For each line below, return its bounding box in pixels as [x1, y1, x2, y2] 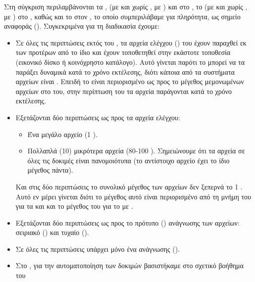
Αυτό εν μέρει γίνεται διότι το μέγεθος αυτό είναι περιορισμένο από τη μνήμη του [15, 191, 251, 201]
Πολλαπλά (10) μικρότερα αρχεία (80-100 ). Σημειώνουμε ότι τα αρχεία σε [27, 145, 245, 156]
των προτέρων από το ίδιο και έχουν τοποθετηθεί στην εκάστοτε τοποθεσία [15, 47, 231, 57]
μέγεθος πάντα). [27, 165, 73, 175]
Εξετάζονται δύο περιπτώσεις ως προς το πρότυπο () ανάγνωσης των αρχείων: [15, 217, 240, 228]
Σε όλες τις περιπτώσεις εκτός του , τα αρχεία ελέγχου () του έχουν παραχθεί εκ [15, 37, 247, 47]
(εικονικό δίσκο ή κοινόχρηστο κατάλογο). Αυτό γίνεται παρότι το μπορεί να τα [15, 56, 245, 67]
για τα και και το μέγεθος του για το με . [15, 201, 133, 211]
